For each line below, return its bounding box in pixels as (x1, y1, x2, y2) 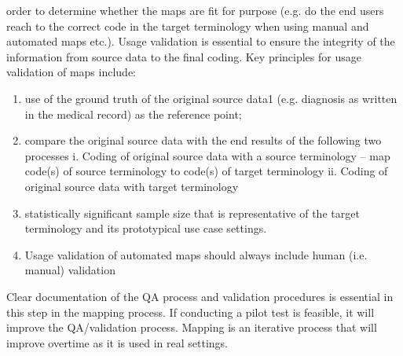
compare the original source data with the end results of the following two (24, 132, 382, 149)
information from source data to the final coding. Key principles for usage (6, 48, 361, 64)
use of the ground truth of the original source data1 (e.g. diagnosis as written (24, 90, 398, 106)
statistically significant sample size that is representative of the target (24, 204, 360, 221)
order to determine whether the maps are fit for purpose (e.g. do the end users (6, 2, 384, 18)
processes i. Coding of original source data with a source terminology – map (24, 147, 390, 163)
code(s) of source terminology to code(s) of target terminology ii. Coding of (24, 163, 388, 179)
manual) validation (24, 262, 115, 278)
